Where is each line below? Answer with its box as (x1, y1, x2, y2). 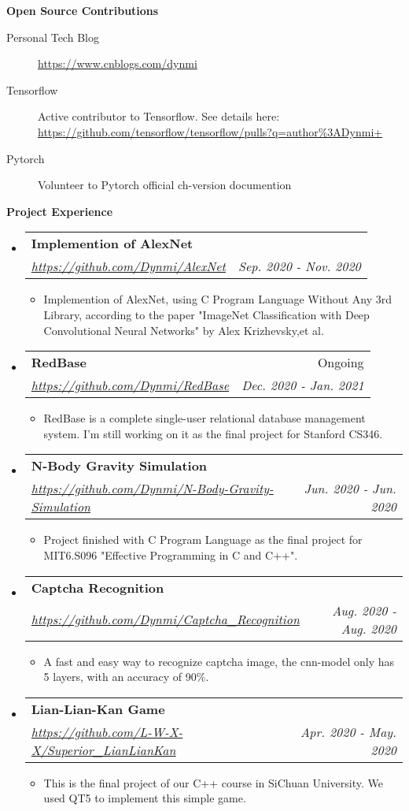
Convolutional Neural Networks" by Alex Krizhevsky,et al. (43, 322, 324, 338)
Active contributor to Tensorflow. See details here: (38, 108, 280, 125)
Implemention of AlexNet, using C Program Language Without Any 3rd (43, 291, 392, 307)
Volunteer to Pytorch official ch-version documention (38, 177, 292, 193)
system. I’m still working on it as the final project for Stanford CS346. (43, 425, 383, 441)
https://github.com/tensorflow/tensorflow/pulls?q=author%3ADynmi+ (38, 123, 383, 140)
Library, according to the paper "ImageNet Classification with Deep (43, 306, 370, 322)
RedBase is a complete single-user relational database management (43, 410, 366, 426)
